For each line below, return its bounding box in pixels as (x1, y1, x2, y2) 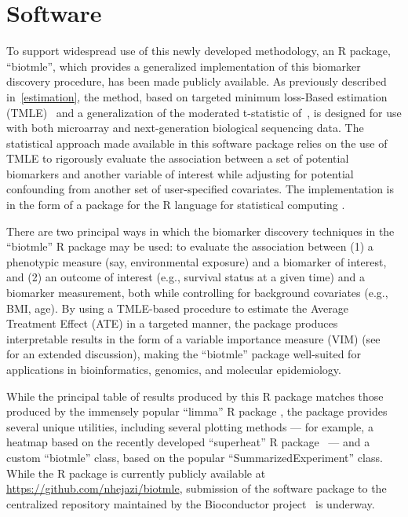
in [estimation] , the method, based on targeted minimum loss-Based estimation (6, 88, 388, 104)
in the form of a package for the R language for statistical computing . (6, 196, 345, 213)
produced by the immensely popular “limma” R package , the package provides (6, 403, 388, 420)
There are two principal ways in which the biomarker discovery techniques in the (6, 222, 395, 239)
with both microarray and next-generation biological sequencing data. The (6, 119, 364, 136)
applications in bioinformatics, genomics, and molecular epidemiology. (6, 361, 341, 377)
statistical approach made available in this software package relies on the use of (6, 134, 388, 151)
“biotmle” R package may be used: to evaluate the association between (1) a (6, 238, 373, 255)
